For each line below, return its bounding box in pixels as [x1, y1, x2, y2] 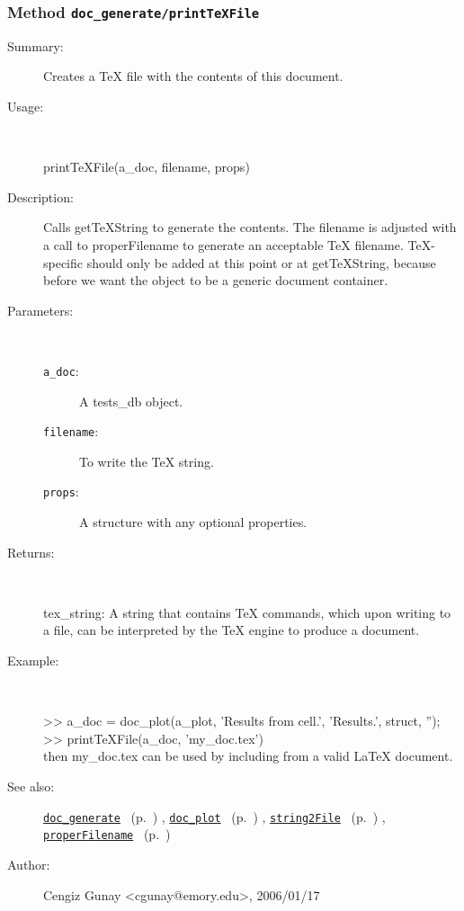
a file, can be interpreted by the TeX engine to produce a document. [43, 621, 420, 639]
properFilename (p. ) [43, 825, 171, 844]
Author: [7, 854, 50, 873]
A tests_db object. [79, 391, 183, 410]
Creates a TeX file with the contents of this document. [43, 67, 344, 85]
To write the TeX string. [79, 451, 214, 470]
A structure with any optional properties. [79, 513, 308, 531]
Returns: [7, 542, 55, 561]
